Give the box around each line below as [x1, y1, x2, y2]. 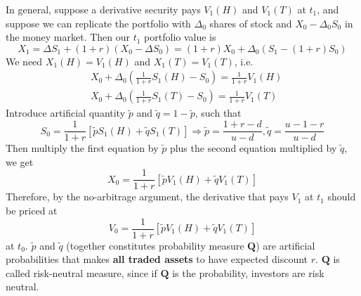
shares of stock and [209, 15, 292, 30]
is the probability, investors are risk [172, 265, 324, 280]
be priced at [6, 202, 58, 217]
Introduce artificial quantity [6, 105, 126, 120]
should [327, 189, 356, 204]
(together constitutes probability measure [66, 238, 244, 252]
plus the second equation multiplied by [169, 141, 337, 155]
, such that [195, 105, 242, 120]
